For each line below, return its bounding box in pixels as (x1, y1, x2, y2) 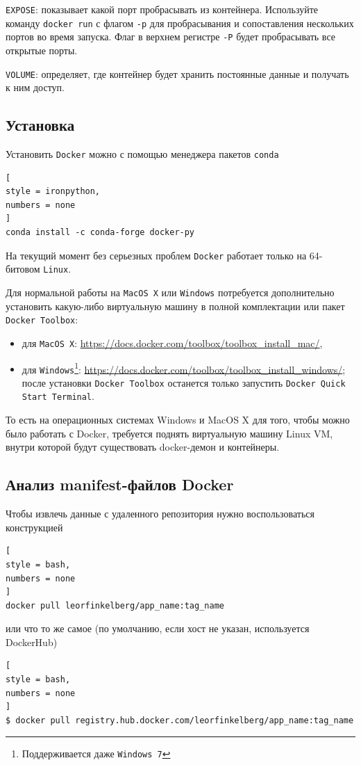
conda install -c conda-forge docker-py (6, 227, 195, 238)
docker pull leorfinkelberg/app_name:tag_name (6, 600, 224, 611)
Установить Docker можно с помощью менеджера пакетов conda (6, 147, 279, 161)
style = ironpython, (6, 186, 101, 197)
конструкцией (6, 520, 63, 534)
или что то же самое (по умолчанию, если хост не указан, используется (6, 621, 310, 636)
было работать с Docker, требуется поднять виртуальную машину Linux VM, (6, 426, 333, 440)
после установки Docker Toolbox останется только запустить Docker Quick (22, 375, 346, 389)
